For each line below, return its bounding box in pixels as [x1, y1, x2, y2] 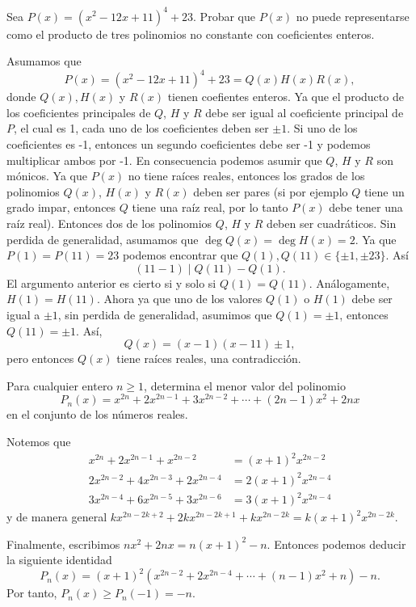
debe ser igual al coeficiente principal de [205, 103, 404, 120]
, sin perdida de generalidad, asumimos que [57, 306, 272, 322]
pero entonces [6, 350, 74, 367]
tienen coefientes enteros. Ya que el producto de [167, 88, 404, 105]
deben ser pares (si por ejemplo [193, 183, 348, 200]
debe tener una [329, 199, 403, 216]
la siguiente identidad [6, 551, 112, 568]
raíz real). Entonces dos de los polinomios [6, 214, 212, 231]
